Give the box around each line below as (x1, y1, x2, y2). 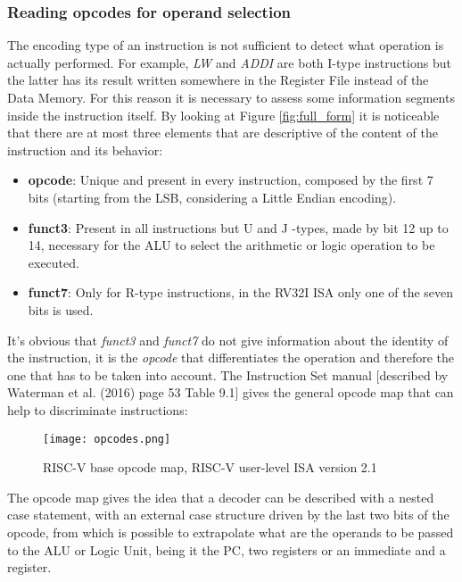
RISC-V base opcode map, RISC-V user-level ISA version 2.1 (43, 458, 377, 477)
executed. (28, 253, 79, 271)
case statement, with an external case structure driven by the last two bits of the (7, 505, 450, 524)
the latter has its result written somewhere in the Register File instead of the (7, 71, 429, 89)
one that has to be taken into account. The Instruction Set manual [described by (7, 365, 449, 384)
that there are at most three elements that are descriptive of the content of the (7, 123, 438, 142)
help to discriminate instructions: (7, 400, 188, 419)
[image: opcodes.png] (43, 432, 171, 445)
